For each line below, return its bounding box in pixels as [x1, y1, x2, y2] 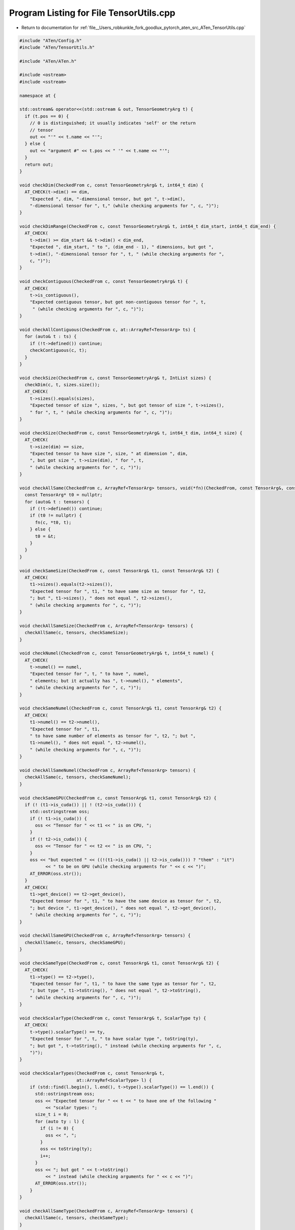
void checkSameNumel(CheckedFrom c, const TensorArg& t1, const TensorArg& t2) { [19, 706, 222, 711]
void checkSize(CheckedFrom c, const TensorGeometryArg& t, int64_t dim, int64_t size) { [19, 430, 243, 435]
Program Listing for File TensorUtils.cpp [9, 7, 176, 18]
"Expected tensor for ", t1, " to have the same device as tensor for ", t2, [29, 898, 222, 904]
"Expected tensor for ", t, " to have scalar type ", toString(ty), [29, 1036, 199, 1042]
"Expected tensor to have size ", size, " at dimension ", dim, [29, 451, 188, 456]
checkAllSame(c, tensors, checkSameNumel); [25, 774, 131, 780]
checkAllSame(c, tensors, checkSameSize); [25, 630, 129, 636]
